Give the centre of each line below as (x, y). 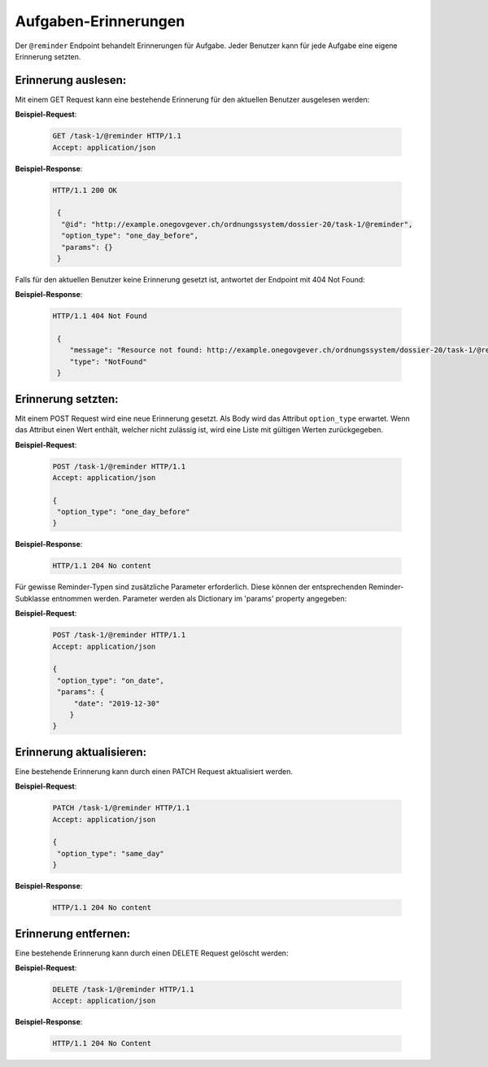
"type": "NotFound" (109, 361)
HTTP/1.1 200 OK (85, 190)
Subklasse (33, 598)
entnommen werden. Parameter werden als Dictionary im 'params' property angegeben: (199, 598)
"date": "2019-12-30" (117, 703)
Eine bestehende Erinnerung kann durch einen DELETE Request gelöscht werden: (152, 953)
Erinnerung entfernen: (73, 933)
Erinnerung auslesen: (71, 80)
